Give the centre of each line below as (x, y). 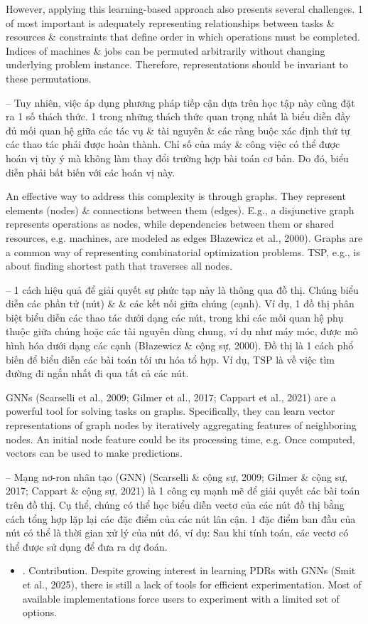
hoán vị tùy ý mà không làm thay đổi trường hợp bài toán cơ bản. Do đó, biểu (177, 158)
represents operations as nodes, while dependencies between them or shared (170, 224)
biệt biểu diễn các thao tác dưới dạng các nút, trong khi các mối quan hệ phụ (175, 317)
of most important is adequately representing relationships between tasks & (170, 22)
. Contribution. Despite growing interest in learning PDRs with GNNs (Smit (189, 570)
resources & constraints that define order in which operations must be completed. (183, 37)
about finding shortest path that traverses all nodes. (119, 266)
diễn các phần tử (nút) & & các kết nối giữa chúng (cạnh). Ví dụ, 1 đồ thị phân (180, 303)
